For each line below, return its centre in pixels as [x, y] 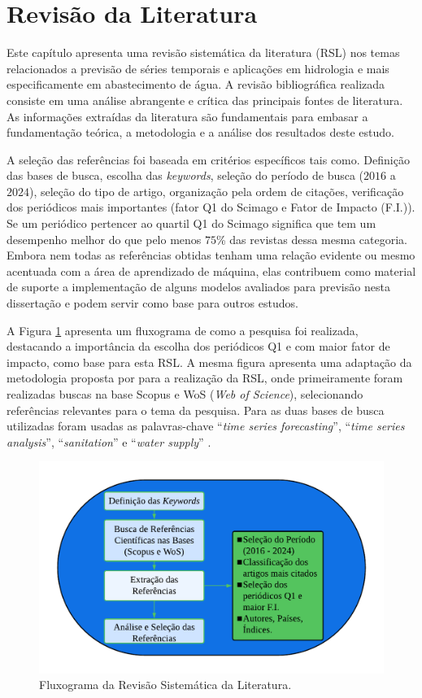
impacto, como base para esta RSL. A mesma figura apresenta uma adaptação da [209, 362]
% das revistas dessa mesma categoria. [312, 239]
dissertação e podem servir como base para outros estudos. [152, 303]
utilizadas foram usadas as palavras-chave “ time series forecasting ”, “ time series [206, 426]
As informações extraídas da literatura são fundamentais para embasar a [187, 116]
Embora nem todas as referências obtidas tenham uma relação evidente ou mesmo [211, 255]
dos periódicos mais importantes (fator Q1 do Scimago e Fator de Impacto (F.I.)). [211, 207]
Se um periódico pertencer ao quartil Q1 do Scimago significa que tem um [191, 223]
